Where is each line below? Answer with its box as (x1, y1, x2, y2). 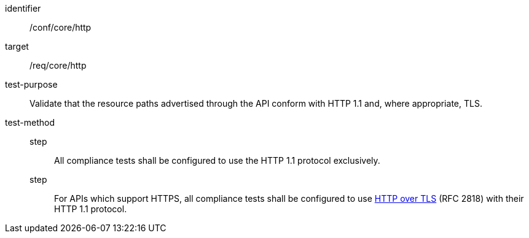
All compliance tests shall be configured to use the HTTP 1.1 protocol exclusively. (54, 155, 380, 166)
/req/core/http (29, 60, 87, 71)
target (5, 41, 29, 52)
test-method (5, 117, 55, 128)
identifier (5, 3, 41, 13)
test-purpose (5, 79, 58, 90)
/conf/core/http (29, 22, 92, 33)
